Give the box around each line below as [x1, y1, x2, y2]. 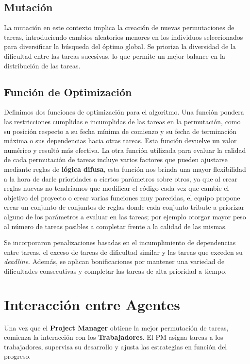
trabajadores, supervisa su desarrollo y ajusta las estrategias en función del [4, 341, 227, 351]
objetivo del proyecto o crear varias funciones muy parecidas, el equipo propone [4, 192, 240, 202]
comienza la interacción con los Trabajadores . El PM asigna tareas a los [4, 332, 223, 342]
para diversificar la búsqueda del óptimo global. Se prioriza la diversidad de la [4, 41, 236, 51]
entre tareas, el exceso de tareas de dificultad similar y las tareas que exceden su [4, 247, 243, 257]
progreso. [4, 351, 31, 361]
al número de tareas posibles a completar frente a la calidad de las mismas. [4, 221, 227, 231]
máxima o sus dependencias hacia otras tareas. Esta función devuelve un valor [4, 135, 237, 146]
